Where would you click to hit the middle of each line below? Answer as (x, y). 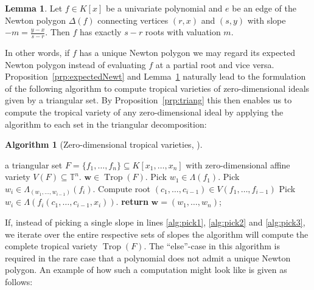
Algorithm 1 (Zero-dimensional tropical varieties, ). (104, 144)
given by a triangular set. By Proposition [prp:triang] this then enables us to (148, 100)
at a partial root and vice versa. (215, 64)
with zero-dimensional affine (238, 164)
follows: (19, 282)
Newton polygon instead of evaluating (75, 64)
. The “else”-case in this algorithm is (212, 246)
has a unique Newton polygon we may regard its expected (187, 53)
